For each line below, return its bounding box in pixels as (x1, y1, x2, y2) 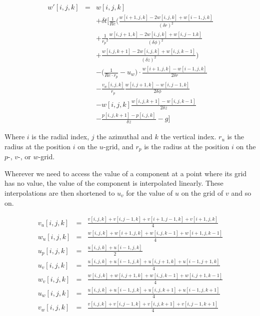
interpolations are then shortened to (4, 188, 115, 198)
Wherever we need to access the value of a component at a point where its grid (4, 168, 247, 178)
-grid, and (103, 141, 133, 151)
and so (231, 188, 251, 198)
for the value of (126, 188, 173, 198)
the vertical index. (160, 131, 216, 142)
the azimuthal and (96, 131, 152, 142)
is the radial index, (31, 131, 89, 142)
